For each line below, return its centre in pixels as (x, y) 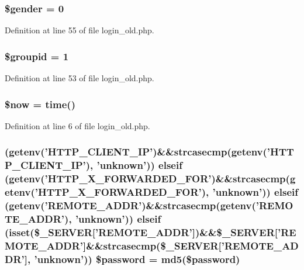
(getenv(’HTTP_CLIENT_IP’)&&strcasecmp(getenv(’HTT (149, 152)
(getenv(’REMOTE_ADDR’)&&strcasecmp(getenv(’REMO (149, 205)
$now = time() (40, 104)
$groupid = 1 (37, 56)
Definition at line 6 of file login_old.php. (77, 125)
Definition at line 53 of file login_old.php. (80, 78)
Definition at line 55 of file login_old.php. (80, 30)
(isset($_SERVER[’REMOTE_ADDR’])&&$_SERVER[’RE (151, 232)
